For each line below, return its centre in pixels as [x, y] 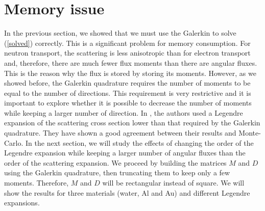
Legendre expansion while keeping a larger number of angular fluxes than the [125, 153]
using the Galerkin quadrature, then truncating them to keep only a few [117, 173]
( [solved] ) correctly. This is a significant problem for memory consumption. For [127, 43]
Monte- [250, 133]
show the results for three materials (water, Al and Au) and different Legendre [127, 192]
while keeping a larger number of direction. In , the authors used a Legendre [124, 112]
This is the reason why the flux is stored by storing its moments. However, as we [130, 73]
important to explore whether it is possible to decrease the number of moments [128, 103]
